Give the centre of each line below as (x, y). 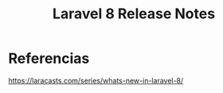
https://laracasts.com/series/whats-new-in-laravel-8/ (96, 80)
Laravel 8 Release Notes (134, 14)
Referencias (49, 58)
